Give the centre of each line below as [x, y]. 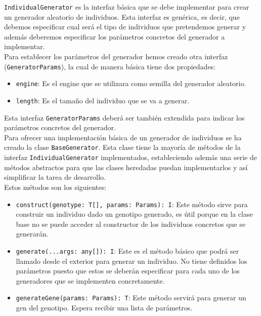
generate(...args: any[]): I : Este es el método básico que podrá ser [127, 250]
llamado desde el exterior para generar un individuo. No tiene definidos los [132, 261]
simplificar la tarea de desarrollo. [55, 177]
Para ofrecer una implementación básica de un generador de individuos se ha [123, 137]
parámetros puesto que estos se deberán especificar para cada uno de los [128, 271]
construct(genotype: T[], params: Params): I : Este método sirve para [132, 204]
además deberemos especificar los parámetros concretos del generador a [115, 36]
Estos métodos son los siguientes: [55, 187]
